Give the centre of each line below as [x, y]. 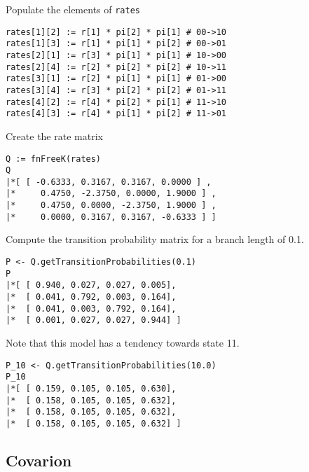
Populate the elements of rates [73, 9]
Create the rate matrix [54, 136]
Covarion [39, 460]
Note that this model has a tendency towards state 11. [123, 342]
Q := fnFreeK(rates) [54, 159]
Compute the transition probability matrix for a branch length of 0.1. [155, 239]
